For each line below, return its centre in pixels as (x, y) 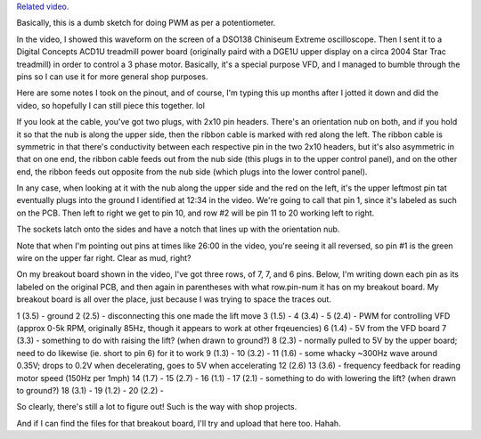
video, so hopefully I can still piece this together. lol (110, 105)
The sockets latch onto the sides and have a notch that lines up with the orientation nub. (178, 229)
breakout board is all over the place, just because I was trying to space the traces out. (174, 299)
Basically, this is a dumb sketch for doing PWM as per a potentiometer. (146, 23)
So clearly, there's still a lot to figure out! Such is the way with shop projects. (157, 407)
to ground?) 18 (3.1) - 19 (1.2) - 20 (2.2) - (90, 390)
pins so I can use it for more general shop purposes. (112, 77)
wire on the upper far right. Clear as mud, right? (104, 258)
